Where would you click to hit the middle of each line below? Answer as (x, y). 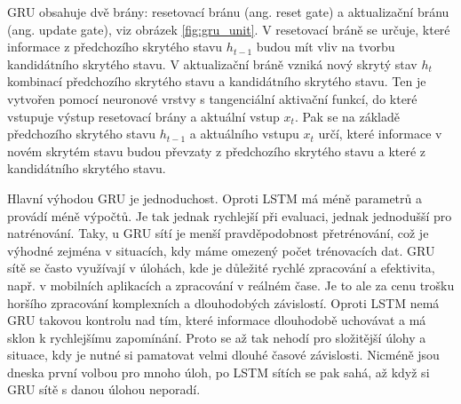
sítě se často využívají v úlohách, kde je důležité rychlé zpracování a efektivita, (221, 268)
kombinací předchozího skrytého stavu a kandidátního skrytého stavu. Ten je (217, 81)
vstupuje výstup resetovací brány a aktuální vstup (143, 116)
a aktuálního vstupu (244, 134)
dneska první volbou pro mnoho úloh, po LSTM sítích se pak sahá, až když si (219, 372)
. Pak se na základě (347, 116)
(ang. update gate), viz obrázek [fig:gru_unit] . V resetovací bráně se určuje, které (229, 29)
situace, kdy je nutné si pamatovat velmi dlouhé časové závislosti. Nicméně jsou (223, 355)
